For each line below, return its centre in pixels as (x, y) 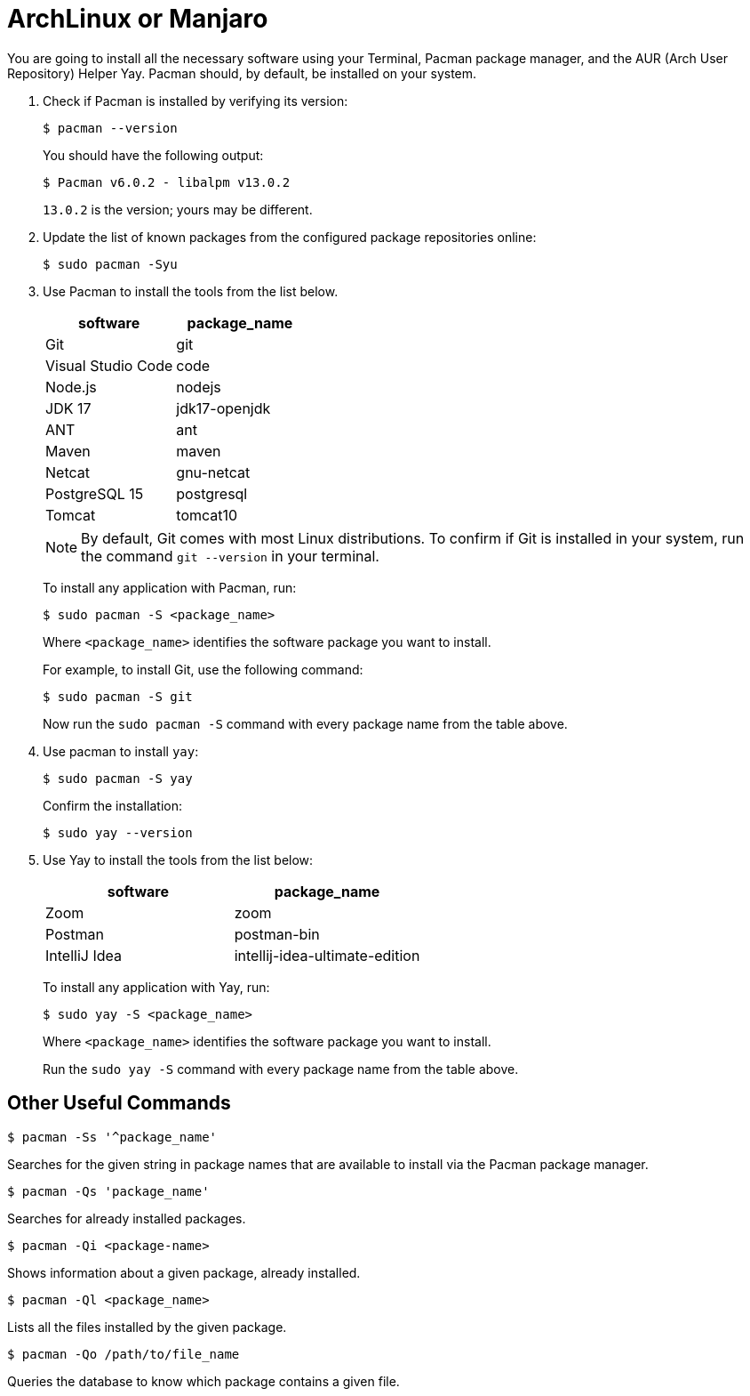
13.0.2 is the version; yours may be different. (178, 209)
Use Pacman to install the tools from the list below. (191, 291)
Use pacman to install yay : (121, 751)
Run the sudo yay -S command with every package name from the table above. (281, 1069)
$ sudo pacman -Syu (110, 264)
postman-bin (277, 934)
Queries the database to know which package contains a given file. (203, 1381)
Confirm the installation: (112, 805)
